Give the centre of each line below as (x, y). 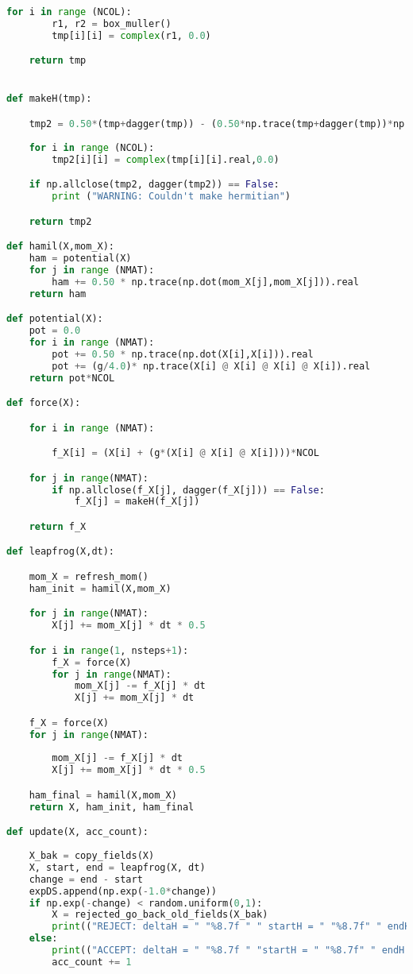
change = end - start (86, 879)
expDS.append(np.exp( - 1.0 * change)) (123, 891)
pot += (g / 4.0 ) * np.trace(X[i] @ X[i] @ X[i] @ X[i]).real (211, 366)
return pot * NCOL (72, 378)
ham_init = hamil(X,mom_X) (100, 588)
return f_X (58, 526)
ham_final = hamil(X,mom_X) (103, 795)
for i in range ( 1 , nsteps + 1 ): (109, 650)
